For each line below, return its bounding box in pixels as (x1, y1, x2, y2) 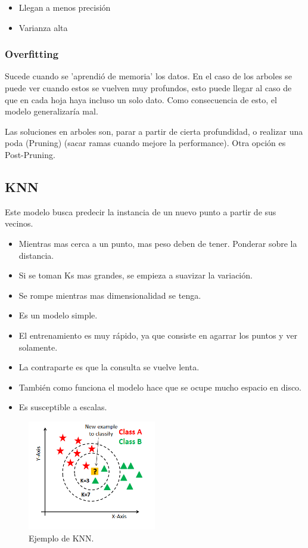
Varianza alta (18, 21, 68, 33)
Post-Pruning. (5, 148, 55, 160)
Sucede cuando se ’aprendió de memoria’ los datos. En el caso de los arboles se (5, 70, 292, 82)
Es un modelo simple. (18, 309, 98, 321)
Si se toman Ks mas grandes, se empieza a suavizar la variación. (18, 269, 253, 281)
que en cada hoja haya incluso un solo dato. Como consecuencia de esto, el (5, 93, 277, 106)
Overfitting (5, 47, 59, 61)
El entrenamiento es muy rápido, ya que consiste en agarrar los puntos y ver (18, 329, 297, 341)
